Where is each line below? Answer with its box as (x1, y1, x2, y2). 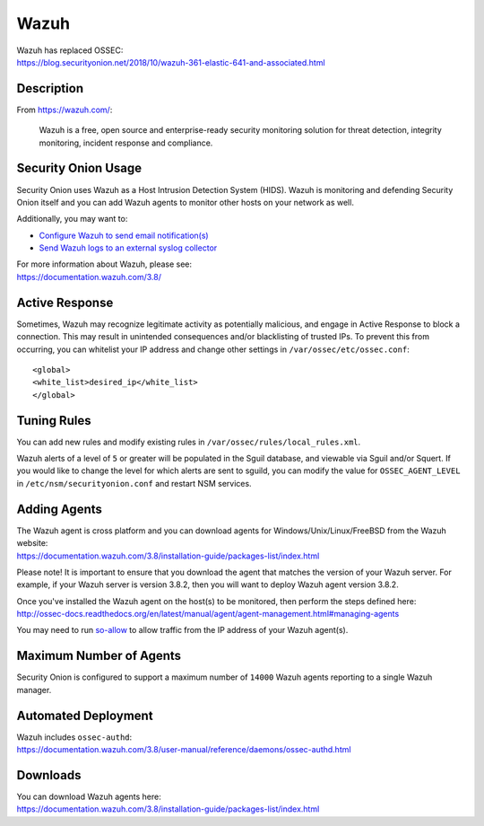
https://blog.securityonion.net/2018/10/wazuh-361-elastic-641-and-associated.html (16, 57, 326, 67)
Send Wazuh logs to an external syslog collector (39, 242, 218, 253)
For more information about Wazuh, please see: (16, 259, 193, 269)
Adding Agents (16, 501, 103, 516)
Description (16, 81, 84, 96)
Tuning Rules (16, 413, 91, 428)
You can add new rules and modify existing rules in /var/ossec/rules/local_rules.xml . (16, 436, 361, 447)
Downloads (16, 768, 82, 783)
